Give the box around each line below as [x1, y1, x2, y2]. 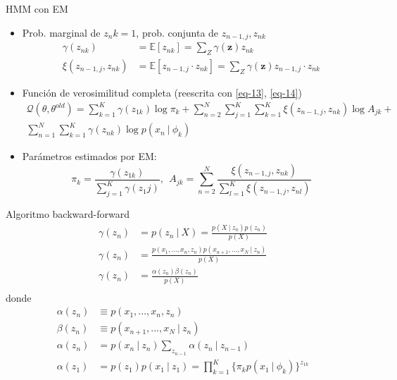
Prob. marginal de [22, 25, 101, 39]
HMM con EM [6, 1, 68, 16]
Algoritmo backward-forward [6, 207, 130, 221]
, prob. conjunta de [136, 25, 219, 39]
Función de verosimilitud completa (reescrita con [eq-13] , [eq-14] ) [22, 85, 302, 99]
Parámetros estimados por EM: [22, 149, 157, 164]
